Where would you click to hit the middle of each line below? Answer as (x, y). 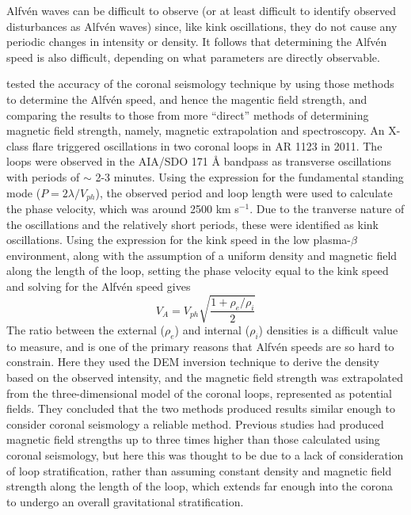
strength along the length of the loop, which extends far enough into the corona (200, 486)
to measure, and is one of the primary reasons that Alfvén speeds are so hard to (200, 346)
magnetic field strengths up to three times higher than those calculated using (193, 439)
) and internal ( (212, 330)
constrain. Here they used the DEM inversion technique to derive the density (193, 362)
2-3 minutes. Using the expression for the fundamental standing (249, 176)
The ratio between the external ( (86, 330)
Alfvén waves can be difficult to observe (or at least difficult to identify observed (201, 10)
